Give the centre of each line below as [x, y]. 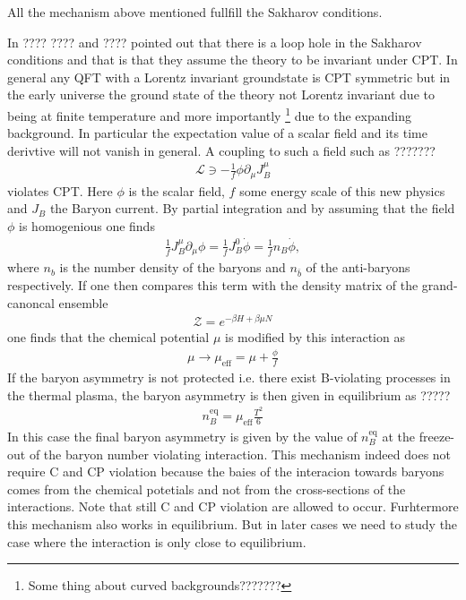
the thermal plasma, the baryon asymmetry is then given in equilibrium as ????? [229, 394]
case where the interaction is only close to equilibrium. [157, 541]
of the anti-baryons [358, 267]
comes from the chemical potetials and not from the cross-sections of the [207, 489]
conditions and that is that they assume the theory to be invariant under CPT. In [233, 60]
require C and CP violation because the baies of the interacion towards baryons [226, 471]
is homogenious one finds [87, 225]
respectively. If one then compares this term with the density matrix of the [213, 284]
